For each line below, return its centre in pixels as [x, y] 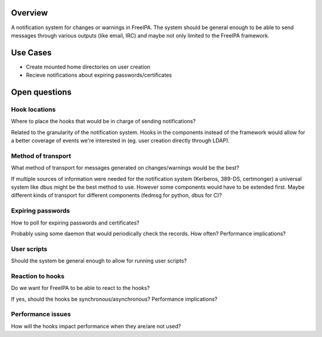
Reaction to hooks [38, 276]
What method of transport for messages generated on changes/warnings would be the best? [125, 168]
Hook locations [33, 109]
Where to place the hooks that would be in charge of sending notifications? [103, 121]
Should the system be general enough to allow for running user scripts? [99, 261]
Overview [30, 13]
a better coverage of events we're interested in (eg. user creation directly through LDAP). [120, 141]
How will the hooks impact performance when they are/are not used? [96, 326]
